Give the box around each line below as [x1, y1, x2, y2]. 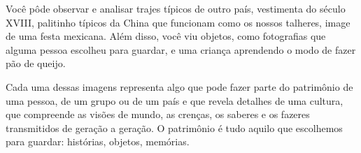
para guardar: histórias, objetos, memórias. [6, 134, 190, 149]
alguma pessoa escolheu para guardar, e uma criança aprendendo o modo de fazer [6, 42, 356, 57]
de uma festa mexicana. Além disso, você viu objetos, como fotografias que [6, 29, 326, 43]
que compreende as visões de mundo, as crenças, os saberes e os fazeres [6, 107, 310, 122]
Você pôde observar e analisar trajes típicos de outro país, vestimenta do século [6, 1, 346, 15]
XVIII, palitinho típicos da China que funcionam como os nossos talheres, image [6, 15, 351, 29]
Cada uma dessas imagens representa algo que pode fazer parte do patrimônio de [6, 79, 353, 94]
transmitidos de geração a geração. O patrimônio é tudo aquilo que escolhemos [6, 120, 343, 135]
